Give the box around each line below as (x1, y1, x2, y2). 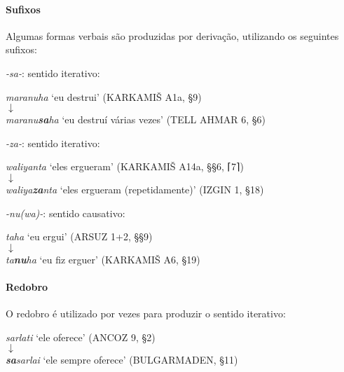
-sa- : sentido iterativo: (6, 65, 100, 80)
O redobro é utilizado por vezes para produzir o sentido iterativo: (6, 306, 286, 321)
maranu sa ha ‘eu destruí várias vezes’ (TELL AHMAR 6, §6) (6, 112, 266, 127)
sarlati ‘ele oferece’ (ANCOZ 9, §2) (6, 329, 156, 344)
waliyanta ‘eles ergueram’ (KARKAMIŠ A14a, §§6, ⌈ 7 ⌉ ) (6, 159, 244, 174)
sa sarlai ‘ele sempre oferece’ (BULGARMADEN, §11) (6, 352, 238, 367)
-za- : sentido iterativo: (6, 135, 100, 150)
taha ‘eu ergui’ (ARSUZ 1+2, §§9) (6, 229, 153, 244)
